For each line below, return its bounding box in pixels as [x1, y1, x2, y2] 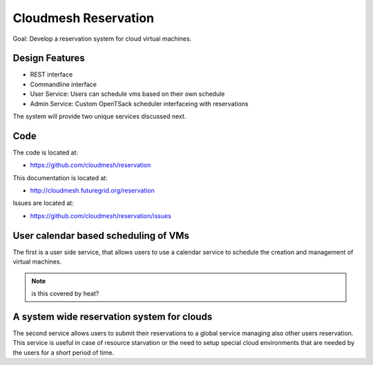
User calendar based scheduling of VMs [12, 230, 190, 241]
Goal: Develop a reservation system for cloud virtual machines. [12, 34, 192, 43]
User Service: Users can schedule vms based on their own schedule [30, 90, 225, 98]
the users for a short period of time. [12, 348, 115, 357]
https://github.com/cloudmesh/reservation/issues [30, 211, 172, 220]
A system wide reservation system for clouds [12, 310, 213, 322]
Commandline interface [30, 80, 97, 88]
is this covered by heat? [31, 289, 99, 297]
